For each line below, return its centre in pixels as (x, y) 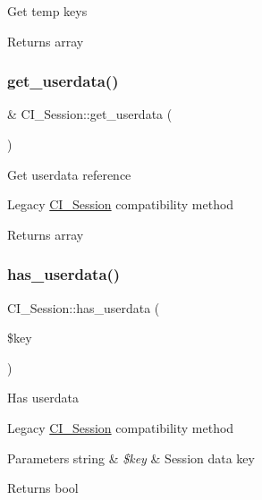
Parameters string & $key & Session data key (131, 458)
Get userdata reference (69, 174)
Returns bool (43, 488)
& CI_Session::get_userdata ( (90, 114)
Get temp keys (47, 11)
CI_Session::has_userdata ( (84, 307)
